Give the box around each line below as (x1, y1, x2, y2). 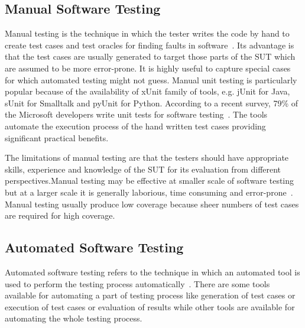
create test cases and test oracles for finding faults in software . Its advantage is (5, 38, 294, 51)
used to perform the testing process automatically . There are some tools (5, 277, 270, 290)
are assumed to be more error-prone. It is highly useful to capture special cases (5, 61, 291, 74)
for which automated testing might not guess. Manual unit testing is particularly (5, 73, 297, 86)
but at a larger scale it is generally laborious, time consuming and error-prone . (5, 186, 293, 198)
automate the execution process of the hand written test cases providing (5, 119, 266, 132)
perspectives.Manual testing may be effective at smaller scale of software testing (5, 174, 294, 187)
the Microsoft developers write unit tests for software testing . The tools (5, 108, 268, 121)
